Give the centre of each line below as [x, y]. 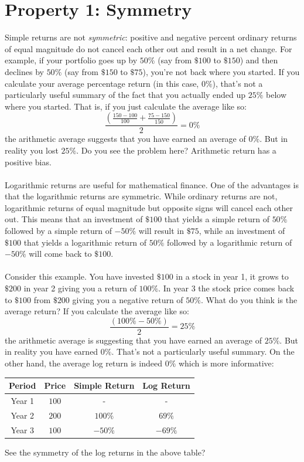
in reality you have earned [52, 351]
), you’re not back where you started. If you [221, 71]
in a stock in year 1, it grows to [232, 276]
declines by [24, 71]
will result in [161, 231]
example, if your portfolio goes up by [71, 60]
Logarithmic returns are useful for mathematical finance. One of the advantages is [152, 184]
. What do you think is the [249, 299]
